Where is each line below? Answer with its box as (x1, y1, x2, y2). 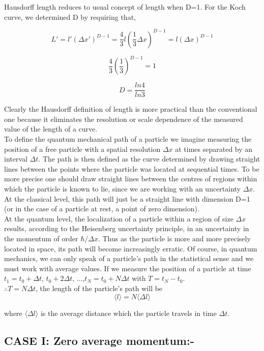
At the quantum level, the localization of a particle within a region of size (4, 213, 233, 224)
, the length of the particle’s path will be (36, 282, 163, 293)
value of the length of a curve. (4, 123, 98, 134)
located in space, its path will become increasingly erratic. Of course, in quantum (4, 243, 257, 253)
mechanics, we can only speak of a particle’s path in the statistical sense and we (4, 253, 254, 264)
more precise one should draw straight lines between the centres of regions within (4, 173, 257, 184)
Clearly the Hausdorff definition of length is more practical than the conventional (4, 104, 257, 114)
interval (4, 153, 27, 164)
